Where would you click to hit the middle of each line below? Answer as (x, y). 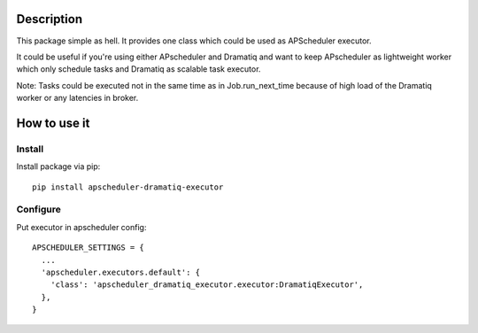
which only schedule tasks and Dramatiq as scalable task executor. (139, 69)
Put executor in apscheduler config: (81, 227)
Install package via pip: (58, 166)
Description (50, 19)
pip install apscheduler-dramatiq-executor (128, 187)
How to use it (53, 123)
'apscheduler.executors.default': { (121, 272)
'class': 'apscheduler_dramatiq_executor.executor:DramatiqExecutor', (207, 285)
